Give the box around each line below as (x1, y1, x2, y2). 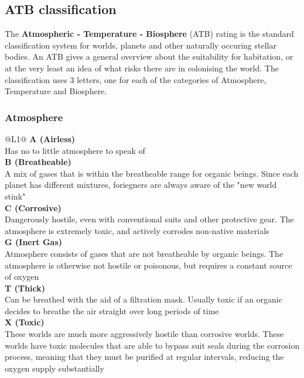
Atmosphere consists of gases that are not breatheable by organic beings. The (5, 247, 283, 259)
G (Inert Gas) (5, 236, 63, 248)
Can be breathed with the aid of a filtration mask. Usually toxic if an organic (5, 293, 282, 305)
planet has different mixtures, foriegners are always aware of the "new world (5, 178, 277, 191)
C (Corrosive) (5, 201, 62, 214)
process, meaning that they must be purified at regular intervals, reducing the (5, 350, 284, 363)
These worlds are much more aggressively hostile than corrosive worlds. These (5, 328, 284, 340)
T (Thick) (5, 281, 45, 294)
